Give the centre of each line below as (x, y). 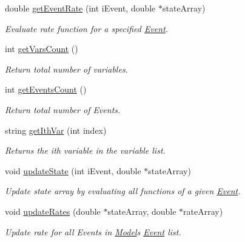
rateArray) (203, 211)
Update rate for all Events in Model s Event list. (93, 231)
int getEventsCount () (46, 89)
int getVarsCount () (42, 49)
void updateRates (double (53, 211)
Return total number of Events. (63, 109)
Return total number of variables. (66, 69)
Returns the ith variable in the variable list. (85, 150)
